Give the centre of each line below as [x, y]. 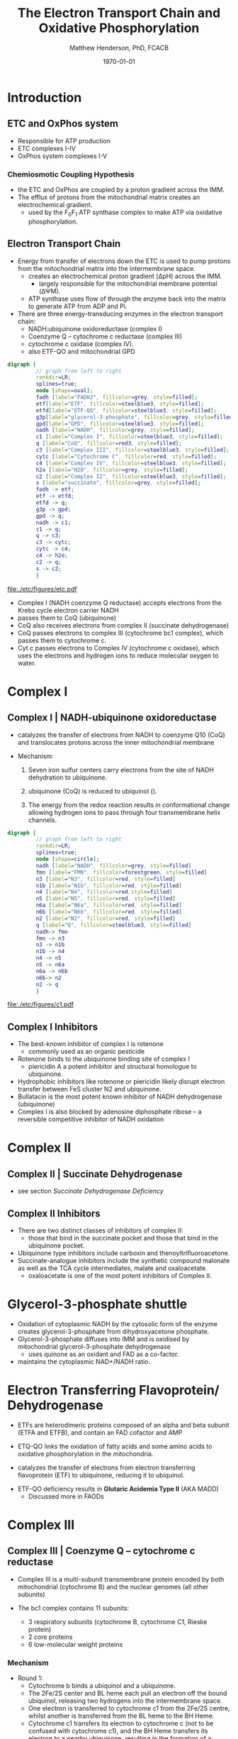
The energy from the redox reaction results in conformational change [129, 805]
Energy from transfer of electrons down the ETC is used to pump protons [124, 261]
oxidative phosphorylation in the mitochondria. [85, 1454]
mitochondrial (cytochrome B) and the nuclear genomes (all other [113, 1587]
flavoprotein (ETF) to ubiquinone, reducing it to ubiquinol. [101, 1475]
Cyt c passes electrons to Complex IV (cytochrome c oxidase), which [118, 648]
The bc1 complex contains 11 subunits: [73, 1608]
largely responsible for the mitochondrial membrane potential [128, 283]
